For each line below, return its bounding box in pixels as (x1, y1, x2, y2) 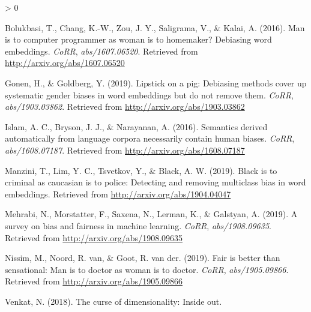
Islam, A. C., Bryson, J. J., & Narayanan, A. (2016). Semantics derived (5, 120, 268, 133)
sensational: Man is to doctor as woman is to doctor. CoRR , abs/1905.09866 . (5, 263, 289, 275)
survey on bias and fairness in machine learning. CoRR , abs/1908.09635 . (5, 219, 271, 232)
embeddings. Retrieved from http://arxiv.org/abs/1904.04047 (5, 187, 231, 200)
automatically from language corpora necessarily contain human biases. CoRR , (5, 132, 295, 145)
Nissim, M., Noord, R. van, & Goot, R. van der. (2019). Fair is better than (5, 251, 280, 264)
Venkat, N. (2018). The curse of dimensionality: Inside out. (5, 295, 222, 307)
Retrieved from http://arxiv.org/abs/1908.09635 (5, 231, 183, 244)
